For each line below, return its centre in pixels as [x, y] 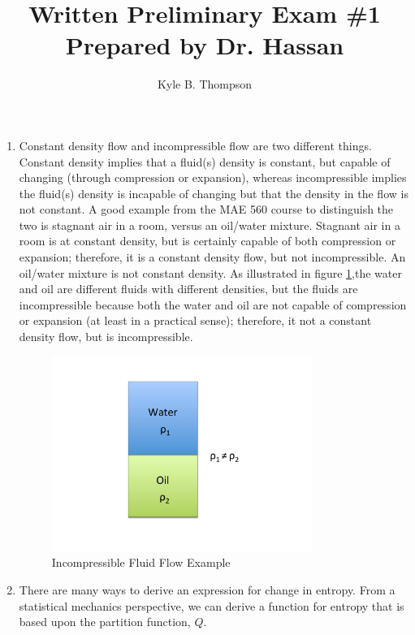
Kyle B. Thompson [205, 84]
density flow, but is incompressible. [106, 337]
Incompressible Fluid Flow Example [141, 562]
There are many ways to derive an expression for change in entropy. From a [207, 589]
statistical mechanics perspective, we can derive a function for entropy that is [212, 605]
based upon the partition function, [105, 622]
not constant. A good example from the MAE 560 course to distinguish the [206, 209]
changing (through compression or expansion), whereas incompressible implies [213, 177]
